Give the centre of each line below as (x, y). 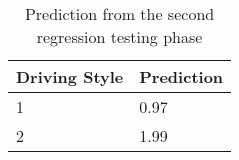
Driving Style (70, 76)
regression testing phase (119, 36)
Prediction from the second (119, 13)
